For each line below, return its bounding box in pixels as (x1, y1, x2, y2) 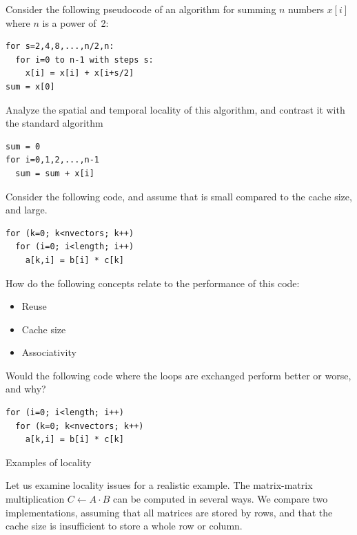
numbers (288, 2, 324, 16)
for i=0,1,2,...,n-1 (6, 155, 100, 165)
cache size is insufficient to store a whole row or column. (6, 518, 243, 533)
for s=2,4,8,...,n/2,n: (6, 41, 114, 52)
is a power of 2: (42, 15, 109, 30)
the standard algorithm (6, 116, 103, 130)
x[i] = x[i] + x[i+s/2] (25, 68, 134, 78)
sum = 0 (6, 141, 41, 151)
